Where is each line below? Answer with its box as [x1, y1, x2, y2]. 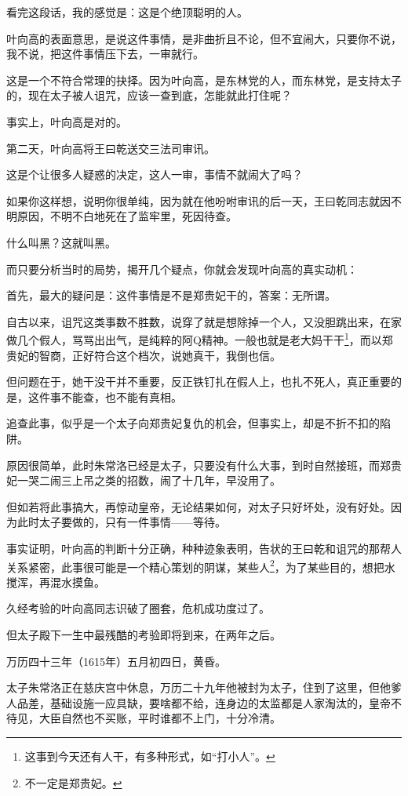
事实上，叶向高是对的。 [6, 113, 127, 129]
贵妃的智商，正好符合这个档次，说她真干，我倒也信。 [6, 347, 281, 363]
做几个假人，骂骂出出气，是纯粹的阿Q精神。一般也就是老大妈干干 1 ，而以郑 [6, 329, 393, 347]
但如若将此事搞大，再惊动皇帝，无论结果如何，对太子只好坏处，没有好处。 [6, 498, 391, 514]
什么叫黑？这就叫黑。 [6, 234, 116, 250]
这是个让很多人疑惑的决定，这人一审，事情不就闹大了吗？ [6, 166, 303, 183]
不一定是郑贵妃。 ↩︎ [24, 774, 122, 791]
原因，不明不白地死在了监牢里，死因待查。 [16, 208, 237, 224]
